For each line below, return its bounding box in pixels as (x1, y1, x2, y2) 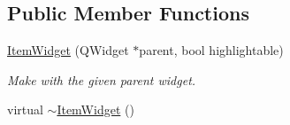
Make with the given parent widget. (7, 70, 196, 89)
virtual (7, 100, 43, 119)
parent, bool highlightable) (139, 41, 284, 59)
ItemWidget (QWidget (7, 41, 129, 59)
